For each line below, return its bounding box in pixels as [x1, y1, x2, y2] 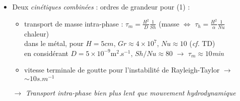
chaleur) [24, 28, 49, 38]
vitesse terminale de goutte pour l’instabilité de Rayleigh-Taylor [24, 64, 220, 75]
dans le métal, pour [24, 38, 84, 48]
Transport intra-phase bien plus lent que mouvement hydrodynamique [25, 87, 236, 97]
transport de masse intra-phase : [24, 18, 123, 28]
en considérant [24, 47, 68, 58]
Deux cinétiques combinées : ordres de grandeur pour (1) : [12, 1, 190, 11]
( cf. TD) [189, 38, 215, 48]
